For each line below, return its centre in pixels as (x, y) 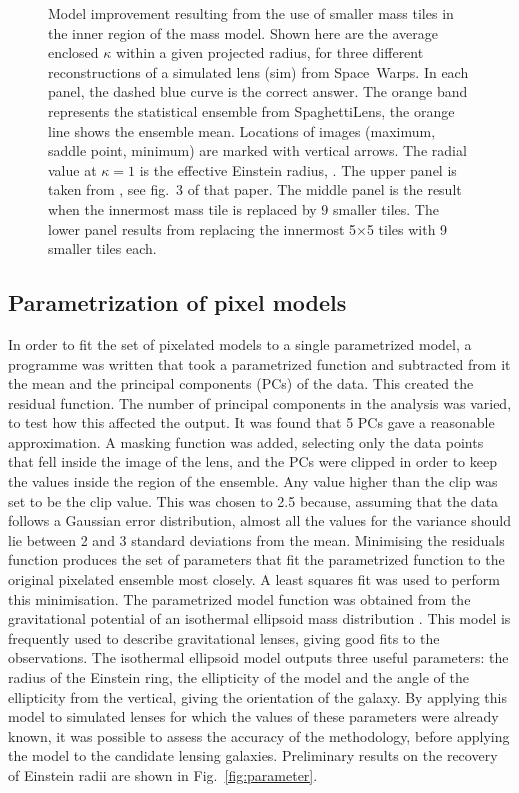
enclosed (73, 52)
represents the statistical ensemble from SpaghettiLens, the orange (251, 110)
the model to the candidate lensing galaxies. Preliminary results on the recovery (253, 755)
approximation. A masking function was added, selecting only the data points (246, 441)
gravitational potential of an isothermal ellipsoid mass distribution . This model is (259, 618)
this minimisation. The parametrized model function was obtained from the (239, 598)
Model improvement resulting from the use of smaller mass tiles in (251, 13)
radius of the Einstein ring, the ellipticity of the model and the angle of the (238, 677)
